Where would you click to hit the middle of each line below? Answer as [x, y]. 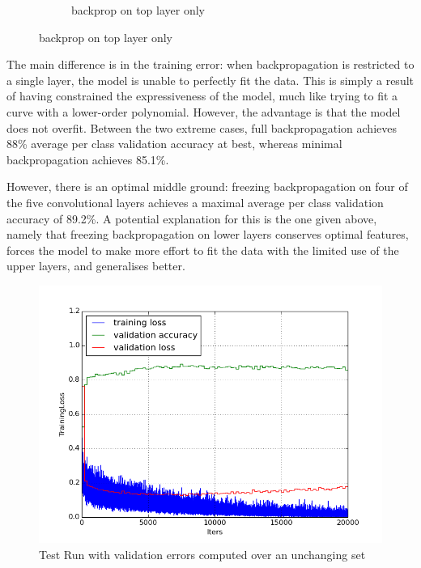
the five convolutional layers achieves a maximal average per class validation [195, 202]
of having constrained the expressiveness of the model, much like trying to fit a [202, 96]
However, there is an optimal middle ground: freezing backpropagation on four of [207, 187]
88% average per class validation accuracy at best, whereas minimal [174, 144]
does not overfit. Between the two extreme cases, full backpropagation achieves [202, 127]
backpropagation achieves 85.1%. [88, 159]
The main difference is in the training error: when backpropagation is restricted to [210, 64]
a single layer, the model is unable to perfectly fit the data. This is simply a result [210, 80]
